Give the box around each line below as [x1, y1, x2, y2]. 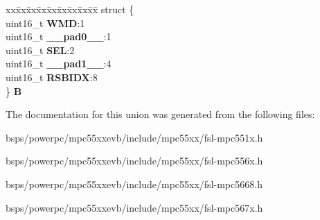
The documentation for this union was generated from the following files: [6, 107, 315, 121]
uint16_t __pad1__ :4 [6, 56, 112, 71]
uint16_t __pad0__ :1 [6, 29, 112, 44]
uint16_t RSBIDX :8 [6, 69, 98, 84]
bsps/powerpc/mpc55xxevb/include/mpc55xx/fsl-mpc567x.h [6, 200, 263, 214]
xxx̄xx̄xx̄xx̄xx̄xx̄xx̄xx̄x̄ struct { [6, 2, 134, 16]
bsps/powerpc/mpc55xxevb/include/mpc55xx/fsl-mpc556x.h [6, 153, 263, 168]
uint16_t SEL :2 [6, 42, 75, 57]
